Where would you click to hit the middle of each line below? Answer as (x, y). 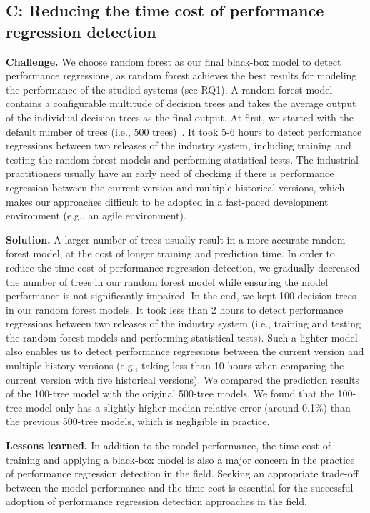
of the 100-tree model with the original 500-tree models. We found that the (170, 393)
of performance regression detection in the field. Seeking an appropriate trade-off (182, 473)
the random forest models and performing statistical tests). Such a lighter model (182, 337)
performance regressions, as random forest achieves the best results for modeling (181, 75)
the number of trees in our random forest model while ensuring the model (167, 281)
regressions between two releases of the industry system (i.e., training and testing (184, 323)
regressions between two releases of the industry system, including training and (179, 145)
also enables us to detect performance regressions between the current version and (185, 351)
